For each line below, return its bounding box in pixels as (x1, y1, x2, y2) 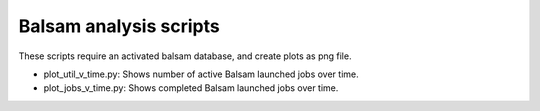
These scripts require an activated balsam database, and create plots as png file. (18, 50, 352, 62)
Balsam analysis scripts (18, 15, 220, 37)
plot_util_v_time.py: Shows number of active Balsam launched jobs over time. (43, 68, 359, 80)
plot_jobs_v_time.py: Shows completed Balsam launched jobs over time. (43, 82, 339, 94)
